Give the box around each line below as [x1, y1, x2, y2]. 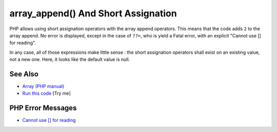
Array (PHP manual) [22, 83, 65, 90]
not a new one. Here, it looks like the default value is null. [9, 56, 130, 62]
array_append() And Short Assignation [9, 8, 177, 19]
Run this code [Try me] [22, 90, 71, 97]
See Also [9, 70, 38, 78]
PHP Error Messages [9, 104, 77, 113]
